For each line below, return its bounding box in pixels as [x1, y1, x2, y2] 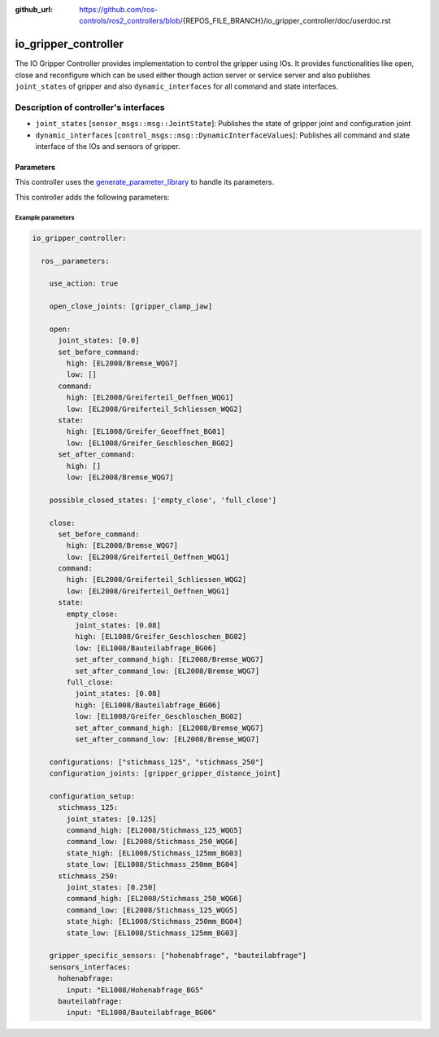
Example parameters [15, 213, 75, 221]
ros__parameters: [41, 256, 110, 265]
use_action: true [49, 279, 119, 288]
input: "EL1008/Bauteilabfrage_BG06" [66, 1008, 217, 1017]
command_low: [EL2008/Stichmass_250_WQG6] [66, 837, 239, 847]
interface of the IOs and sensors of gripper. [35, 142, 180, 151]
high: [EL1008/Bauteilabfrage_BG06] [74, 700, 221, 710]
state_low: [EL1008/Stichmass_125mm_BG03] [66, 928, 239, 938]
